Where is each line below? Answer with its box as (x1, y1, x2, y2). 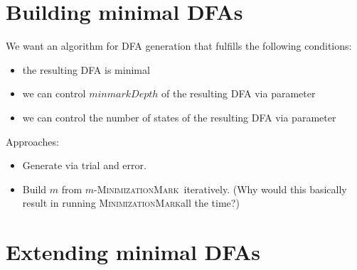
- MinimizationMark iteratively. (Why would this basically (94, 181, 347, 196)
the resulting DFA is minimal (22, 62, 150, 77)
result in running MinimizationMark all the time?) (22, 195, 240, 210)
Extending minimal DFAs (6, 237, 261, 266)
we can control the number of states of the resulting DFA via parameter (22, 109, 336, 124)
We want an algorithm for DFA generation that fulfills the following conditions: (6, 38, 352, 53)
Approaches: (6, 134, 59, 148)
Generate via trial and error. (22, 158, 146, 173)
